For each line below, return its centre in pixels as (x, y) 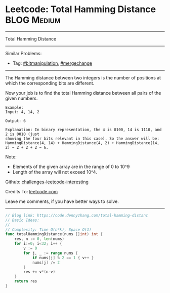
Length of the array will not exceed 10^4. (55, 172)
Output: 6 (16, 121)
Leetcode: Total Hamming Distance (81, 9)
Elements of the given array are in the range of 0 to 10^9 (71, 166)
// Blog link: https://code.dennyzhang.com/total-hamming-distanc (77, 215)
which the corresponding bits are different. (50, 83)
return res (26, 281)
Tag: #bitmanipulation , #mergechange (52, 63)
